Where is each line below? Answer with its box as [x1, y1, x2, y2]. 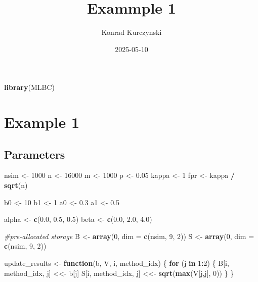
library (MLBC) [4, 82, 55, 92]
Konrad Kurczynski [101, 27, 162, 37]
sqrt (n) [4, 180, 28, 191]
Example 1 [4, 112, 80, 132]
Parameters [4, 146, 65, 162]
